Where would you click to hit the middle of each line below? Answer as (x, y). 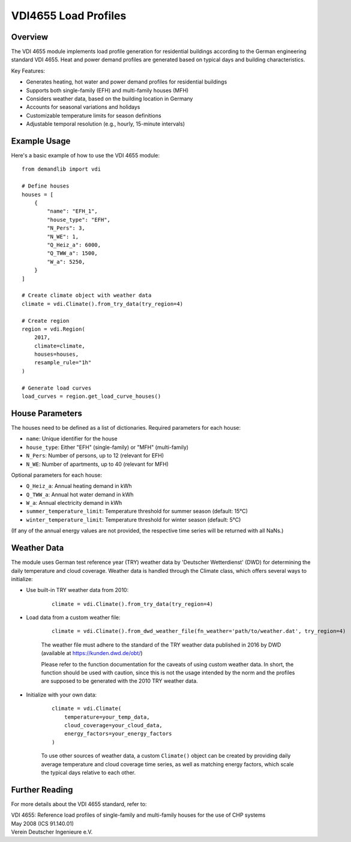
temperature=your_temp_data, (107, 717)
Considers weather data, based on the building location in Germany (109, 99)
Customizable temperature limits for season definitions (94, 115)
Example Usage (41, 141)
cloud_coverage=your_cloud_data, (113, 725)
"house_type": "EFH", (79, 220)
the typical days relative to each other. (88, 772)
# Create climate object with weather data (87, 295)
